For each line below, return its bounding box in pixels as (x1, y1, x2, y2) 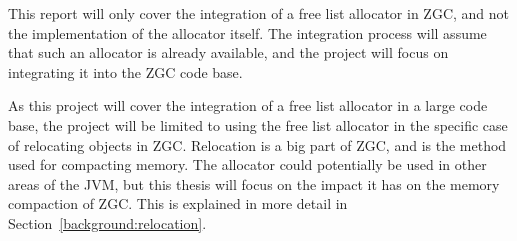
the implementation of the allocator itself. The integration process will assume (8, 22, 487, 43)
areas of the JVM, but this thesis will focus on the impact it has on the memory (8, 173, 500, 194)
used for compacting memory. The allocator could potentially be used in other (8, 154, 487, 175)
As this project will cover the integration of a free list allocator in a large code (8, 95, 488, 116)
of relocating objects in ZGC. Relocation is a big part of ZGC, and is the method (8, 134, 507, 155)
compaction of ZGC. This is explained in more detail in (8, 193, 348, 214)
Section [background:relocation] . (8, 212, 207, 233)
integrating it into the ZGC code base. (8, 61, 243, 82)
